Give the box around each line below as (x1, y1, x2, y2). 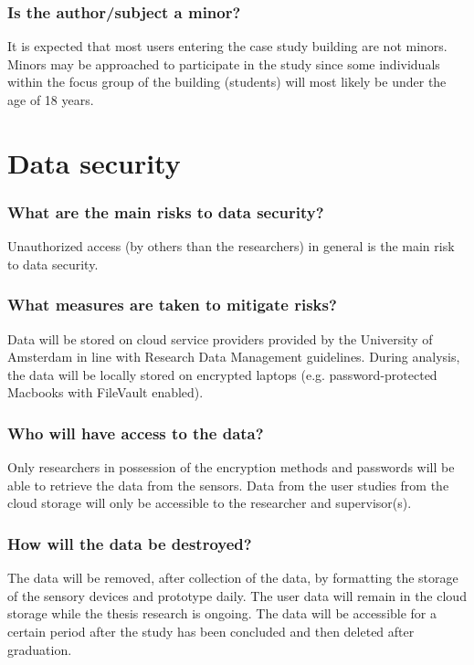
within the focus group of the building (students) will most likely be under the (7, 72, 447, 91)
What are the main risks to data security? (7, 200, 324, 223)
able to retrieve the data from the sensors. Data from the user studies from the (7, 475, 449, 494)
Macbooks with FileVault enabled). (7, 383, 204, 402)
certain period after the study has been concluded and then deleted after (7, 621, 415, 640)
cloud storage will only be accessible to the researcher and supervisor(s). (7, 493, 412, 512)
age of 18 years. (7, 90, 94, 109)
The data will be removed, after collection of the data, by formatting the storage (7, 568, 458, 587)
